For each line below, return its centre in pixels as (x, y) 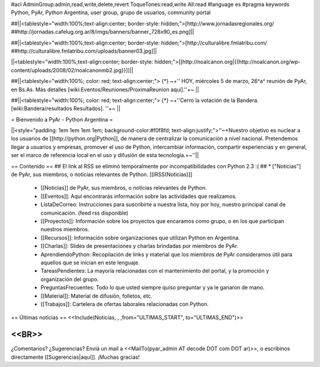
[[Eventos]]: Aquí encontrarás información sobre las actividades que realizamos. (139, 196)
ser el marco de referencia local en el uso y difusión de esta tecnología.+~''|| (105, 155)
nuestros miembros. (65, 229)
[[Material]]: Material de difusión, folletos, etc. (97, 296)
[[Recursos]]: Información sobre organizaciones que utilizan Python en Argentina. (140, 238)
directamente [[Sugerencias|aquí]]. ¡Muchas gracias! (75, 357)
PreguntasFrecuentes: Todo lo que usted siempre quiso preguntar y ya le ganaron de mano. (153, 288)
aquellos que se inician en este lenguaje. (90, 262)
